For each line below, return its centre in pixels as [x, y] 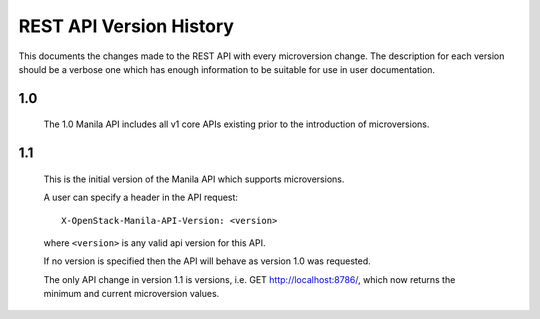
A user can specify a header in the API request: [141, 197]
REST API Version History [126, 26]
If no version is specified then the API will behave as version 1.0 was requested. [207, 261]
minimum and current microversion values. [131, 294]
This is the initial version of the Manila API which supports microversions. [194, 179]
